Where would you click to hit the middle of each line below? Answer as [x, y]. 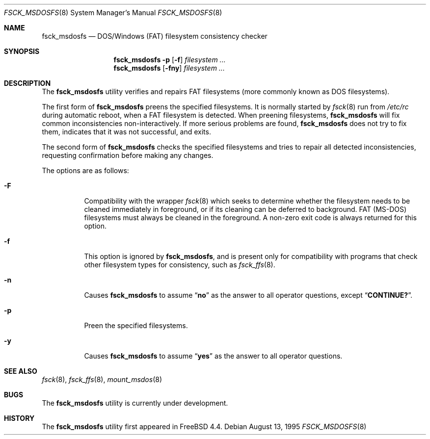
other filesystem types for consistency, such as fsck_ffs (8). [180, 265]
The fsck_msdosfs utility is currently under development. [135, 403]
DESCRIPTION [27, 83]
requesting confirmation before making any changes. [128, 155]
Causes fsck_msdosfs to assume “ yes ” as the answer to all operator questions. [213, 356]
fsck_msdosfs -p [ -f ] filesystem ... [170, 60]
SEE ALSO [21, 371]
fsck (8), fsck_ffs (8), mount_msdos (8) [102, 379]
